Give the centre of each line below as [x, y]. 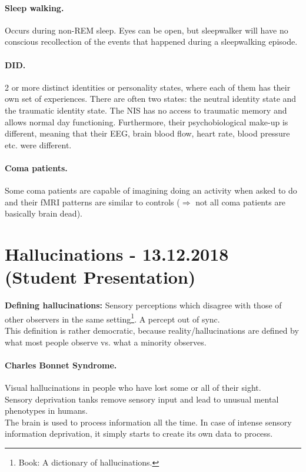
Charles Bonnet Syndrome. [61, 365]
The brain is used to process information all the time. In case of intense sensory [148, 422]
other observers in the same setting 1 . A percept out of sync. [112, 318]
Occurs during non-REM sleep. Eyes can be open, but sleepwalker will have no [147, 30]
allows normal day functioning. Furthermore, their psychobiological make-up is [147, 122]
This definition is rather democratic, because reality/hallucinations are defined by [152, 330]
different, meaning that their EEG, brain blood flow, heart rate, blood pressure [147, 133]
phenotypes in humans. [46, 410]
